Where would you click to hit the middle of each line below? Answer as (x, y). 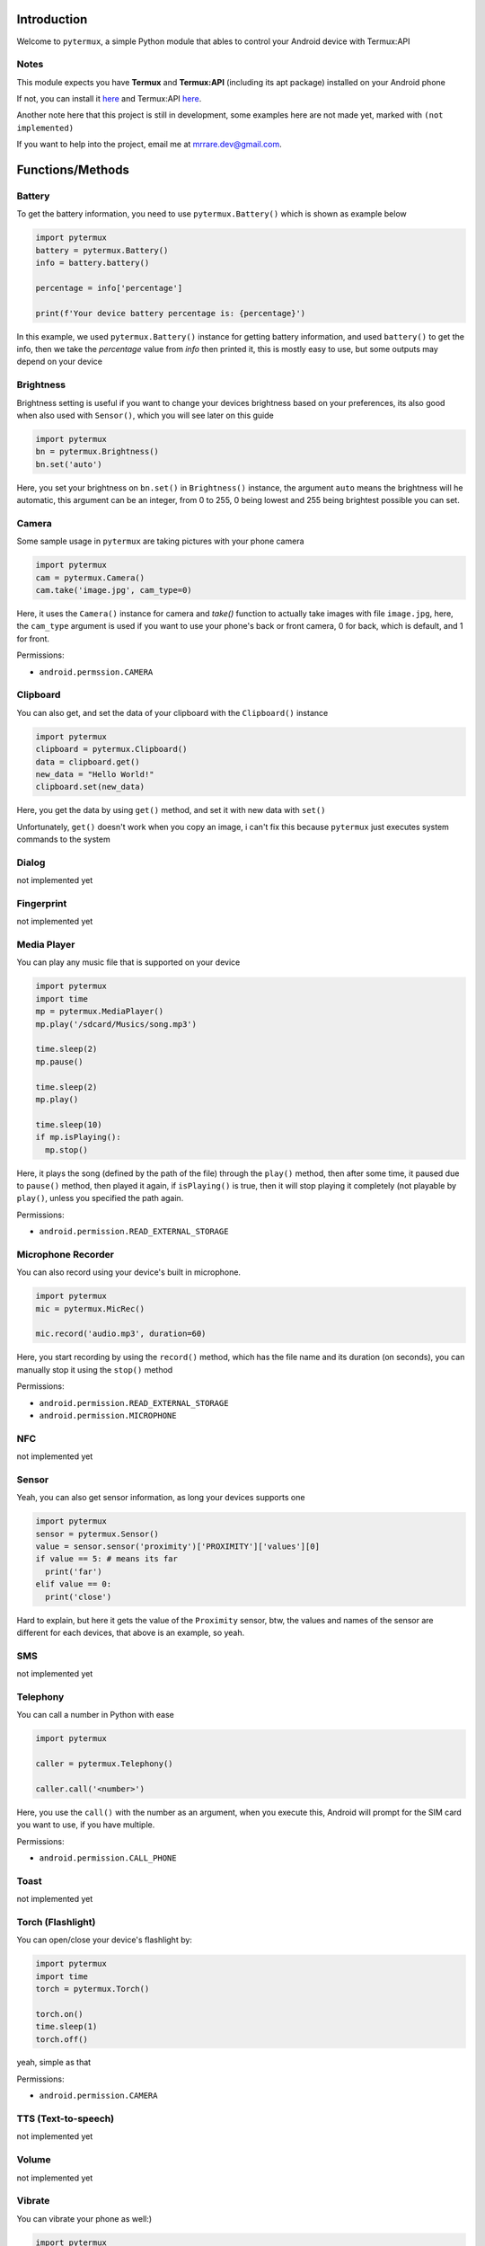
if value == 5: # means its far (107, 1559)
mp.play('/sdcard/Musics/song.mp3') (116, 1024)
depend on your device (60, 362)
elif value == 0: (74, 1584)
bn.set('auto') (69, 464)
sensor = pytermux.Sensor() (97, 1534)
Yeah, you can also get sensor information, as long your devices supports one (161, 1498)
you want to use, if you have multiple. (86, 1825)
